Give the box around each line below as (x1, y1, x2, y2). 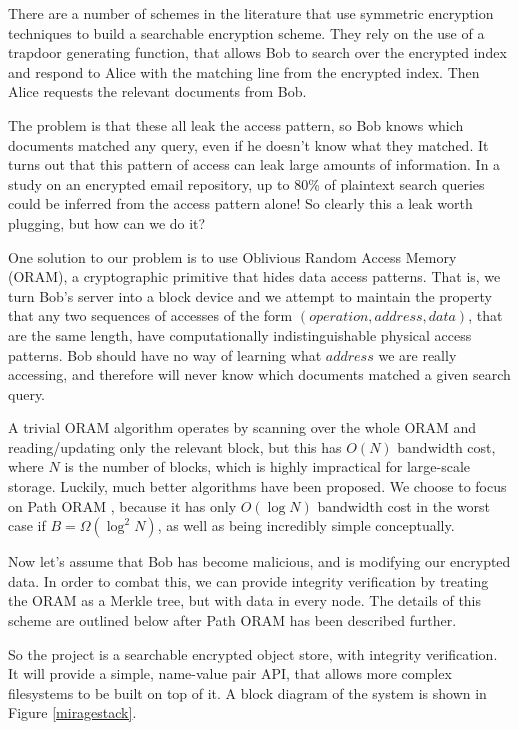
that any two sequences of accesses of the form (8, 305, 293, 326)
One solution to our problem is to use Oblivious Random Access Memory (8, 246, 457, 267)
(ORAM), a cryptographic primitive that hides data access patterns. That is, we (8, 266, 501, 287)
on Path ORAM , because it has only (8, 495, 237, 516)
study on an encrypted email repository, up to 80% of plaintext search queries (8, 173, 485, 194)
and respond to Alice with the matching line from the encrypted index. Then (8, 61, 480, 82)
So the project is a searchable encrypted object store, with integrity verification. (8, 643, 498, 664)
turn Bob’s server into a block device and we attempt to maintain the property (8, 285, 492, 306)
